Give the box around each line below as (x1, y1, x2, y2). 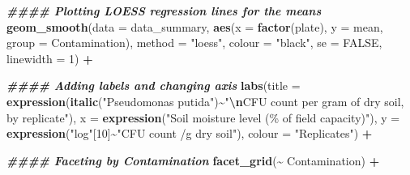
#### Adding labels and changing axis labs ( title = (6, 77, 301, 94)
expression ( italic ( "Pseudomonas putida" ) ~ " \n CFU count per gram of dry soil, (6, 92, 404, 109)
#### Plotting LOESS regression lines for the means (6, 2, 322, 19)
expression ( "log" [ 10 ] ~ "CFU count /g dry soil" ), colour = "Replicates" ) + (6, 125, 373, 142)
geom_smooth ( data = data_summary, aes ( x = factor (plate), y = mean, (6, 18, 383, 35)
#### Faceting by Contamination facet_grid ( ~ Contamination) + (6, 152, 380, 169)
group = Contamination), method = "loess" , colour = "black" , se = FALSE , (6, 34, 382, 51)
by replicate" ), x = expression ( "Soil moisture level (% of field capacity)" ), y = (6, 109, 400, 126)
